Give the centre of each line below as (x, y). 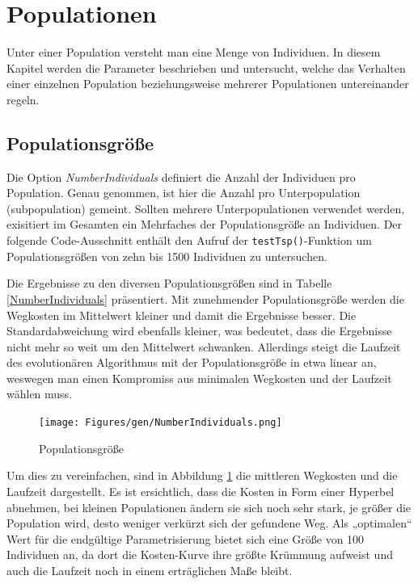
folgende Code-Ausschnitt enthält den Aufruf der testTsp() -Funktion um (189, 240)
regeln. (23, 99)
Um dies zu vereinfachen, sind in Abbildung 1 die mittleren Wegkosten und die (202, 475)
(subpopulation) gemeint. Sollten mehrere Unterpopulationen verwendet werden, (206, 208)
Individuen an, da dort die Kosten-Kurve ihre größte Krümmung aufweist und (200, 555)
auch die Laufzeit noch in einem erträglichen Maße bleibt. (150, 570)
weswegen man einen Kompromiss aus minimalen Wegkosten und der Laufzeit (199, 378)
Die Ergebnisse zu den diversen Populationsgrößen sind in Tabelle (169, 283)
